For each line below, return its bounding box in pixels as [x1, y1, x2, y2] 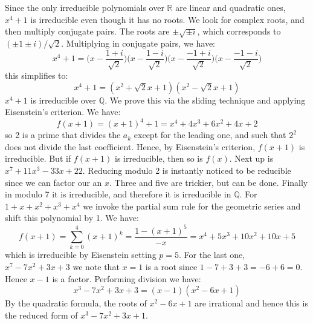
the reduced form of [5, 308, 78, 321]
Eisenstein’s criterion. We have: [5, 105, 121, 118]
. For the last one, [179, 248, 245, 261]
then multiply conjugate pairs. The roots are [5, 25, 170, 38]
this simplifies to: [5, 69, 68, 81]
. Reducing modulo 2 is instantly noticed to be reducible [82, 164, 291, 177]
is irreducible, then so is [115, 152, 203, 165]
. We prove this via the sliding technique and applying [105, 93, 306, 106]
